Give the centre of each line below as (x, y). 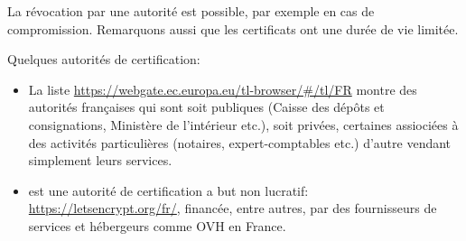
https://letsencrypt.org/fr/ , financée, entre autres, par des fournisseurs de (233, 208)
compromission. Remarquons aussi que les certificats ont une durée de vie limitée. (233, 28)
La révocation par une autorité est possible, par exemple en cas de (191, 11)
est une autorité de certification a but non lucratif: (168, 190)
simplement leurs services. (100, 160)
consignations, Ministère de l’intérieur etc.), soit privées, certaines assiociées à (243, 124)
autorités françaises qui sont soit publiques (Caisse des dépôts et (206, 107)
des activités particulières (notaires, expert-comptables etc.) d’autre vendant (240, 142)
